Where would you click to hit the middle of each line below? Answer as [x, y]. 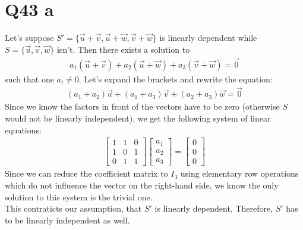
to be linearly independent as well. [67, 220]
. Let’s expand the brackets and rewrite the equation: [176, 79]
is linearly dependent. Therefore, [214, 208]
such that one [29, 79]
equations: [23, 130]
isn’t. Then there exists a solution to [123, 49]
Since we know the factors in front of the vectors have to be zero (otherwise [142, 106]
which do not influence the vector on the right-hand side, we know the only [142, 185]
